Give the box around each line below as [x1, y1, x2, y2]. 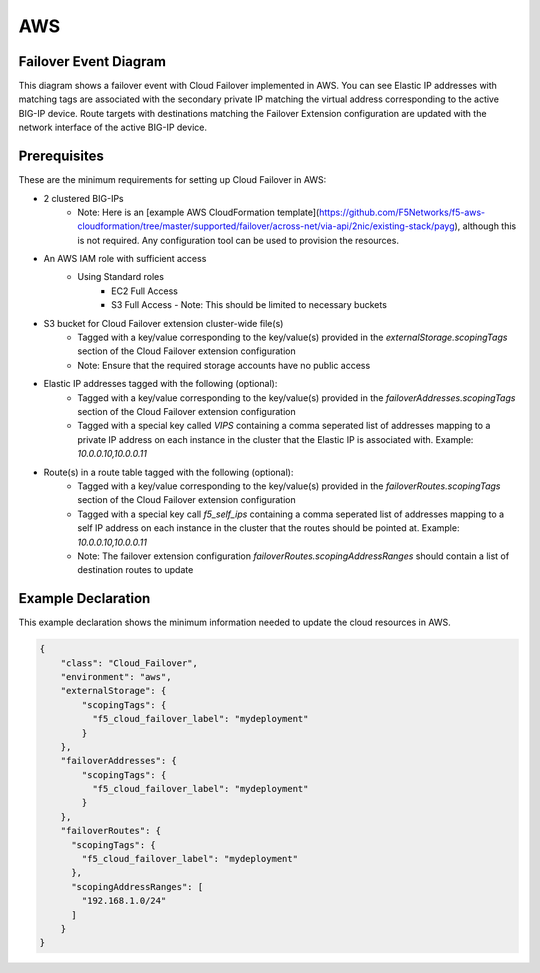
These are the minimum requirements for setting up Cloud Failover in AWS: [18, 174, 327, 186]
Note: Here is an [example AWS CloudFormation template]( [77, 206, 320, 218]
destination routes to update [77, 564, 194, 576]
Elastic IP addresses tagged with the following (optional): [43, 378, 278, 390]
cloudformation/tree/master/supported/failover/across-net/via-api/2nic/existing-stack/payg [77, 220, 455, 232]
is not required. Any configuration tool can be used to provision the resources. [77, 234, 400, 246]
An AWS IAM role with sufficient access [43, 253, 207, 265]
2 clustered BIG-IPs [43, 192, 124, 204]
